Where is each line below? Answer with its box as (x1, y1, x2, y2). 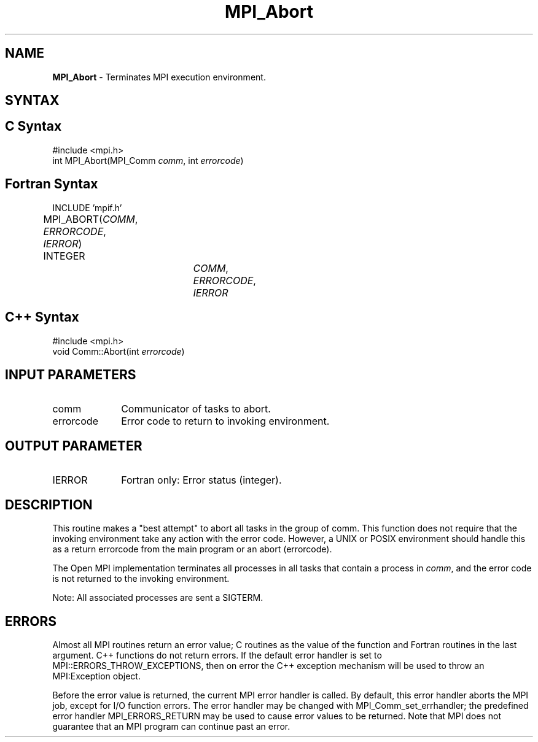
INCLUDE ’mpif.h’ (52, 202, 122, 213)
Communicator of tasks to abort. (121, 403, 271, 415)
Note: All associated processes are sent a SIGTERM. (52, 592, 263, 603)
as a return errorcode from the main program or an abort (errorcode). (52, 544, 332, 555)
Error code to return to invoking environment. (121, 415, 330, 428)
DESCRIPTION (5, 497, 93, 512)
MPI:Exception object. (52, 670, 141, 681)
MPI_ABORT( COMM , (43, 212, 138, 225)
